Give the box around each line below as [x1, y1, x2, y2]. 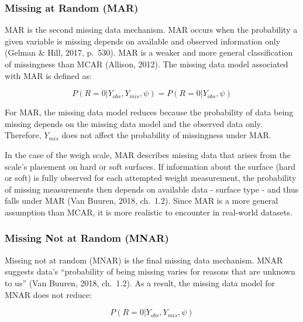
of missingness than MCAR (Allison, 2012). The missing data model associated [5, 58, 288, 70]
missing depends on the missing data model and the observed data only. [5, 117, 263, 129]
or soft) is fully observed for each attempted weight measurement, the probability [5, 172, 297, 184]
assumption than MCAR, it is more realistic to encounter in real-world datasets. [5, 205, 292, 218]
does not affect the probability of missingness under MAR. [61, 129, 271, 141]
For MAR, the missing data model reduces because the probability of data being [5, 106, 294, 118]
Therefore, [5, 129, 42, 141]
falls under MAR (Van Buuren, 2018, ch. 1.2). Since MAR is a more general [5, 194, 278, 207]
